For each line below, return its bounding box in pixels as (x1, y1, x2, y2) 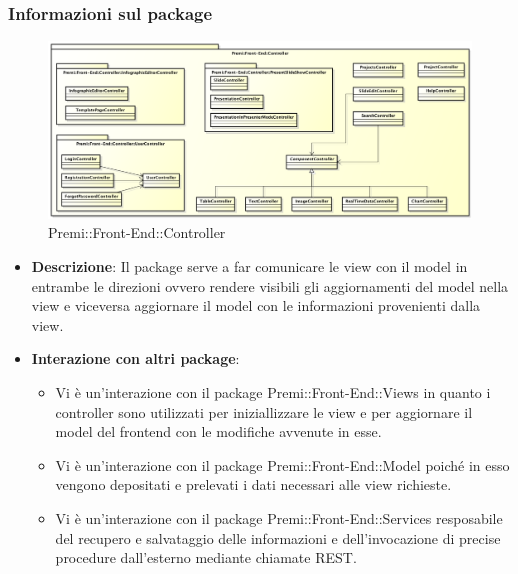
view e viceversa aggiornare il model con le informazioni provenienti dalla (31, 295, 481, 316)
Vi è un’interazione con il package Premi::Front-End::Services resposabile (55, 507, 503, 528)
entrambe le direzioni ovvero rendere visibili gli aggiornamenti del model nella (31, 275, 509, 296)
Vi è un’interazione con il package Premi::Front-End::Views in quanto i (55, 382, 491, 402)
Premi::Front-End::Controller (48, 222, 226, 243)
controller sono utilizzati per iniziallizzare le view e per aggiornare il (55, 401, 473, 422)
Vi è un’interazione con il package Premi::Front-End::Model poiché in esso (55, 454, 510, 475)
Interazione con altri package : (31, 348, 240, 369)
